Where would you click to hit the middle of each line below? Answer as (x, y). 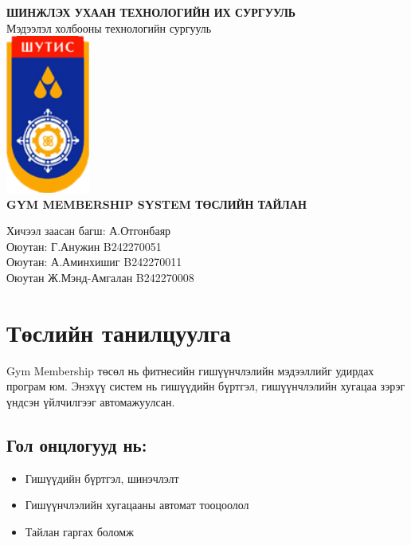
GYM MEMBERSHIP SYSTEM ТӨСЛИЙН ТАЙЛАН (157, 204)
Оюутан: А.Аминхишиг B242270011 (94, 262)
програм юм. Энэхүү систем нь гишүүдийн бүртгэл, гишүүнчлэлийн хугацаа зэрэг (206, 386)
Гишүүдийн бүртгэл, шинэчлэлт (102, 478)
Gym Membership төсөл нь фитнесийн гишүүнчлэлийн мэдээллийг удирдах (190, 370)
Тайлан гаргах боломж (79, 531)
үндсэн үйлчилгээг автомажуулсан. (91, 401)
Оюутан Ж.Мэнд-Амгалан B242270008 (100, 277)
